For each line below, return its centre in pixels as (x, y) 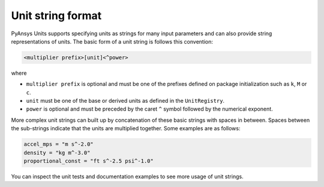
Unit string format (56, 16)
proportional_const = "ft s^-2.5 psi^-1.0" (89, 161)
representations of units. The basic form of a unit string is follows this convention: (112, 41)
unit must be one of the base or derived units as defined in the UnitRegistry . (125, 101)
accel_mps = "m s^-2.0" (59, 144)
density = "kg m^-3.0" (57, 153)
